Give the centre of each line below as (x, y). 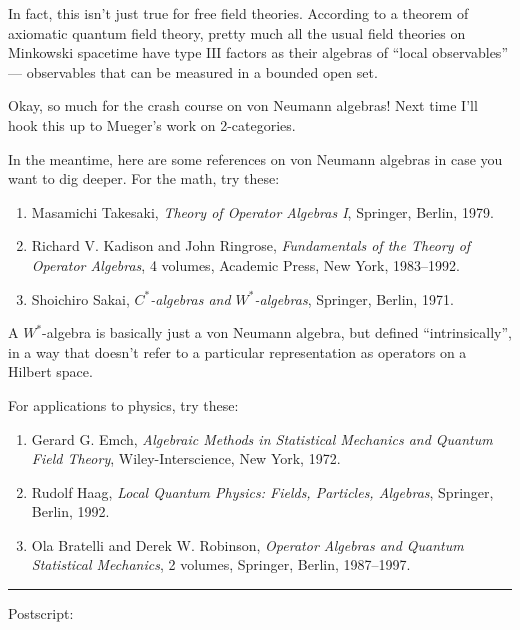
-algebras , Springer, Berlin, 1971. (354, 298)
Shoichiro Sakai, (80, 298)
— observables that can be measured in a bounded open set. (193, 71)
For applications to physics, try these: (123, 404)
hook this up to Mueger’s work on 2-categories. (152, 124)
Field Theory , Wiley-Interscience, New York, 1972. (186, 458)
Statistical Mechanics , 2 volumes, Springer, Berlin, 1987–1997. (221, 564)
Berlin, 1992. (70, 511)
